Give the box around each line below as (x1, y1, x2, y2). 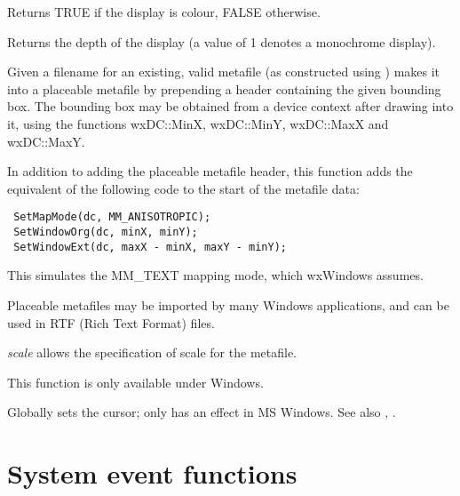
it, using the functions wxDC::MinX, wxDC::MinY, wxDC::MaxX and (7, 114, 389, 132)
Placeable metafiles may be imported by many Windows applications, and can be (7, 295, 449, 314)
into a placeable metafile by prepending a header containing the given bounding (7, 79, 441, 98)
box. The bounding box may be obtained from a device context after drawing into (7, 97, 454, 116)
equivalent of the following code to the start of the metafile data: (7, 179, 360, 197)
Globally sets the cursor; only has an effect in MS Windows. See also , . (7, 403, 396, 421)
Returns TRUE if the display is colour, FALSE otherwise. (7, 3, 321, 20)
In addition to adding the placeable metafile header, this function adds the (7, 162, 413, 180)
